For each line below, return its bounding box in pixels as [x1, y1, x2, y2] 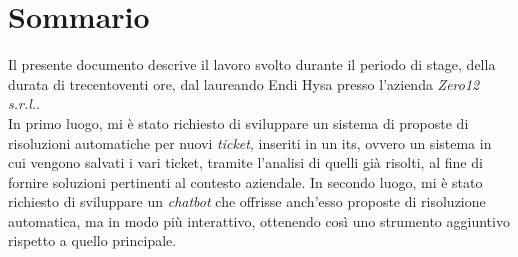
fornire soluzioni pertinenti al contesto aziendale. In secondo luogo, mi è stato [8, 171, 483, 192]
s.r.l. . [8, 93, 41, 114]
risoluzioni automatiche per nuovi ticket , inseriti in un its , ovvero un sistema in [8, 132, 492, 153]
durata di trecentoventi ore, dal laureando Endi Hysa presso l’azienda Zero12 [8, 73, 480, 94]
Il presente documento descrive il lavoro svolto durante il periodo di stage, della [8, 54, 496, 75]
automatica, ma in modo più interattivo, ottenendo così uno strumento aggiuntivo [8, 210, 510, 231]
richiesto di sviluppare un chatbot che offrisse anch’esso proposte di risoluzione [8, 191, 486, 212]
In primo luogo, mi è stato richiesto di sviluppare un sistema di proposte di [8, 112, 469, 133]
